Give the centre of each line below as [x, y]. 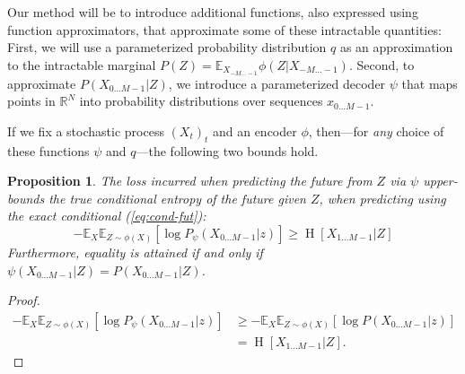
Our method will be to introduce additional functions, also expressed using [213, 12]
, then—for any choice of [376, 130]
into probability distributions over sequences [201, 101]
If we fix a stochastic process [86, 130]
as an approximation [396, 47]
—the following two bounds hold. [227, 150]
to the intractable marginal [82, 64]
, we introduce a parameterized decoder [277, 83]
